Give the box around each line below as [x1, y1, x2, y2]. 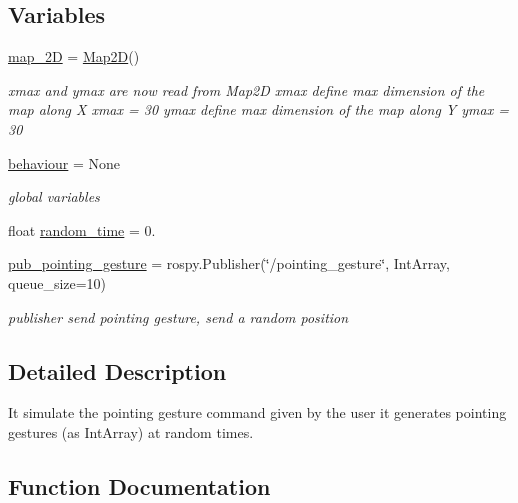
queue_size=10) [8, 272, 107, 293]
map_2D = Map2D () [8, 46, 140, 67]
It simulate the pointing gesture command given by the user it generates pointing [8, 402, 507, 423]
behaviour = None [8, 152, 121, 173]
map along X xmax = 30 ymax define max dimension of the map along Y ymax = [8, 99, 509, 120]
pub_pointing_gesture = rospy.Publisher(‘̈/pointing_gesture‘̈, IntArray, [8, 253, 450, 274]
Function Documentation [8, 470, 271, 501]
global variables [8, 186, 100, 207]
